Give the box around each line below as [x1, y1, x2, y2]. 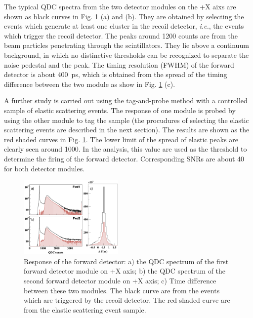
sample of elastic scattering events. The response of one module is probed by [4, 105, 236, 115]
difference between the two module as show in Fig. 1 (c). [4, 79, 175, 89]
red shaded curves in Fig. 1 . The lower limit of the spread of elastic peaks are [4, 134, 239, 144]
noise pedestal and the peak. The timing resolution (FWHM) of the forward [4, 59, 234, 70]
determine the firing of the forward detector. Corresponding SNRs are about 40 [4, 153, 245, 163]
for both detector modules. [4, 163, 85, 173]
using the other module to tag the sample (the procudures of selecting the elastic [4, 115, 249, 125]
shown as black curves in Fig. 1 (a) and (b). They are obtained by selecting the [4, 11, 244, 21]
